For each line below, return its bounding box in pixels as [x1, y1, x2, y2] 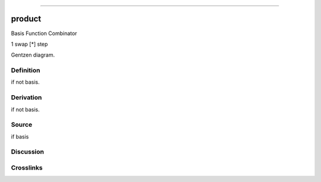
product [11, 14, 42, 24]
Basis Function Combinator [11, 30, 77, 37]
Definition [11, 66, 40, 74]
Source [11, 121, 33, 129]
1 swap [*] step [11, 40, 48, 48]
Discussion [11, 148, 45, 156]
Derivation [11, 93, 42, 102]
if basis [11, 133, 29, 140]
